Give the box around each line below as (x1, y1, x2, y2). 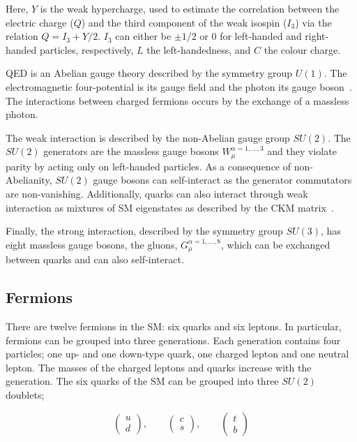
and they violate (267, 144, 337, 159)
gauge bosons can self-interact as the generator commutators (93, 172, 352, 187)
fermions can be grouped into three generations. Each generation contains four (6, 332, 341, 347)
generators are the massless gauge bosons (43, 144, 219, 159)
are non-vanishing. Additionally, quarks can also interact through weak (6, 186, 308, 200)
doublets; (6, 387, 45, 402)
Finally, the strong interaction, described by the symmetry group (6, 223, 283, 238)
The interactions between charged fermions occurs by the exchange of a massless (6, 93, 349, 108)
